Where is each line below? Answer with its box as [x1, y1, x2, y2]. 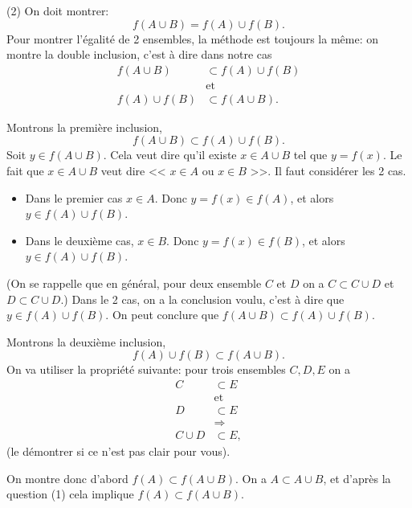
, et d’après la [323, 469, 391, 486]
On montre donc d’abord [6, 469, 128, 486]
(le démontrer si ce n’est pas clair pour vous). [6, 443, 230, 460]
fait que [6, 162, 44, 179]
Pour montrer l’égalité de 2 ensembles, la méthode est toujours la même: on [6, 30, 378, 47]
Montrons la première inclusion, [6, 118, 162, 135]
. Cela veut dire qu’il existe [103, 146, 237, 163]
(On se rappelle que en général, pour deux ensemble [6, 275, 262, 292]
